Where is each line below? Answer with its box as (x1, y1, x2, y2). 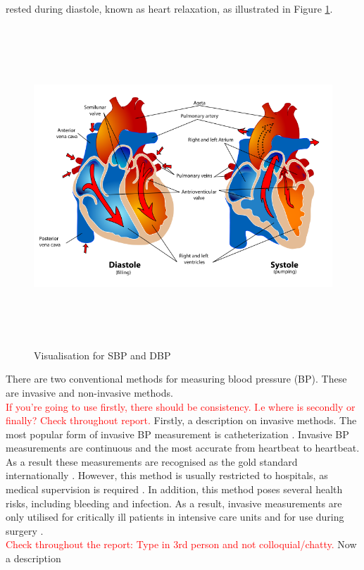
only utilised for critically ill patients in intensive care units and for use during (6, 509, 344, 524)
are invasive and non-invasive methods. (6, 385, 173, 399)
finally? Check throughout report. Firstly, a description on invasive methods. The (6, 413, 357, 428)
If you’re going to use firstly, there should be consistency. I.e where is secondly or (6, 399, 356, 414)
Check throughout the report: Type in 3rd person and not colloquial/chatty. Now (6, 537, 357, 552)
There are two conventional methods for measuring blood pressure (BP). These (6, 371, 347, 386)
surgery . (6, 523, 44, 538)
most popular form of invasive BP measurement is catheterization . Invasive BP (6, 426, 349, 441)
